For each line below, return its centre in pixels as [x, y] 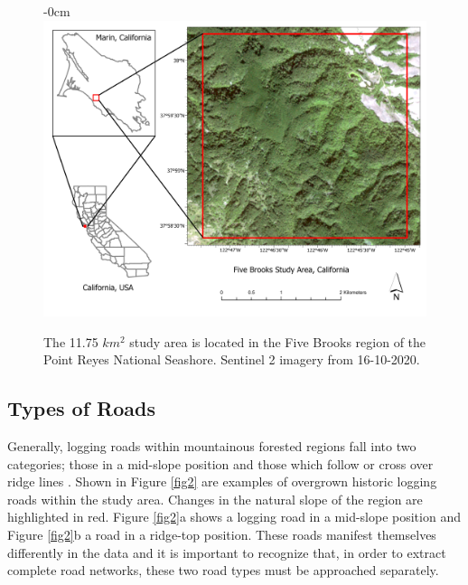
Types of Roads [81, 408]
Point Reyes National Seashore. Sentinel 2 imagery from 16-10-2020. [232, 359]
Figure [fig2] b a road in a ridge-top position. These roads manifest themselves [222, 535]
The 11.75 [71, 341]
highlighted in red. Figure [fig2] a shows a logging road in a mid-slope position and [234, 517]
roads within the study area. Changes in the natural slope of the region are [215, 499]
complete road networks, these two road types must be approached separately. [223, 570]
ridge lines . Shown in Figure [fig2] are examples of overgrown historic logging [222, 481]
